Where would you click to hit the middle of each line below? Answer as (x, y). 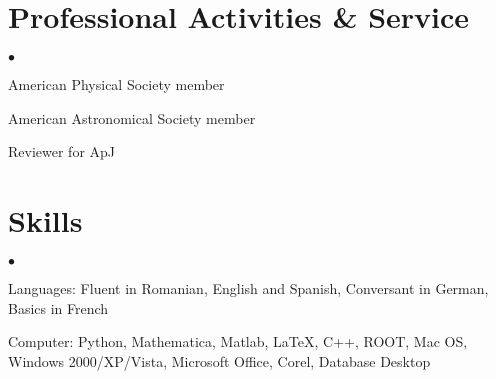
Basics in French (58, 307)
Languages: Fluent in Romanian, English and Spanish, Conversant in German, (248, 288)
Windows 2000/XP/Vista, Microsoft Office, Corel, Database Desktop (219, 360)
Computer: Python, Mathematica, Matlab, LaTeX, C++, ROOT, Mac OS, (238, 341)
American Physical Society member (116, 84)
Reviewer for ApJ (62, 151)
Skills (45, 220)
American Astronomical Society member (132, 117)
